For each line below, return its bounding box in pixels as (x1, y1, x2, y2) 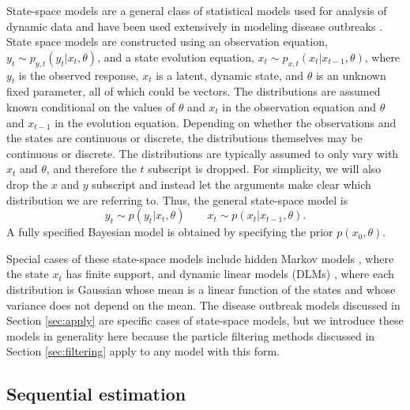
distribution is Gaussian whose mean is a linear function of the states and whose (6, 280, 396, 297)
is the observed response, (18, 66, 139, 83)
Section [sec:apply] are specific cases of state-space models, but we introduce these (6, 312, 404, 329)
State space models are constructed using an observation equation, (6, 33, 328, 50)
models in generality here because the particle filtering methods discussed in (6, 327, 375, 344)
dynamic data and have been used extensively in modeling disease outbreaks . (6, 17, 383, 34)
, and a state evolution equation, (97, 48, 254, 65)
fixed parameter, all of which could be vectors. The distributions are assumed (6, 83, 381, 100)
